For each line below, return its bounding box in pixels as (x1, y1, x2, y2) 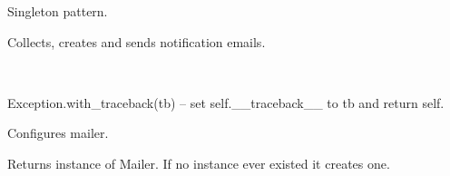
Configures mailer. (7, 123, 109, 142)
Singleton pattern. (7, 2, 108, 20)
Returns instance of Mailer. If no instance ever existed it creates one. (7, 153, 390, 172)
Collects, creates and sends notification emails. (7, 32, 266, 51)
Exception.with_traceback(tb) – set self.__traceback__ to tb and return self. (7, 93, 445, 112)
